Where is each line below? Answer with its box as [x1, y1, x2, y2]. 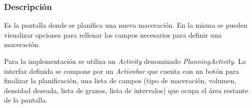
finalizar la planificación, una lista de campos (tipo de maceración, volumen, [4, 75, 237, 86]
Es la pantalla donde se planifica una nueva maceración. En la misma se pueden [4, 20, 248, 30]
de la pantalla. [4, 95, 48, 105]
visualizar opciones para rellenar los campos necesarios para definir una [4, 29, 222, 40]
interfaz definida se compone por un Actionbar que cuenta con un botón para [4, 65, 239, 76]
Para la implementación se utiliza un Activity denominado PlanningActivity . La [4, 56, 246, 66]
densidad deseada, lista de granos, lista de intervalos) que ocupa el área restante [4, 85, 249, 95]
